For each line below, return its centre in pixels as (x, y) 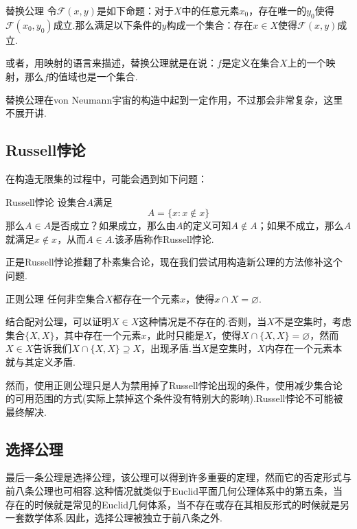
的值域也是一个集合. (93, 76)
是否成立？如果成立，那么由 (114, 225)
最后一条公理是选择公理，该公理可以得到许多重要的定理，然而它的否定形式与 (178, 477)
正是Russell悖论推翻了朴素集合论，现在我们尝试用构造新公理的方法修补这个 (174, 262)
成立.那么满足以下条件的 (107, 24)
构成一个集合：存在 (210, 24)
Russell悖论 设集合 (46, 201)
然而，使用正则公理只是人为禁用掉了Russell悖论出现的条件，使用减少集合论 (174, 385)
